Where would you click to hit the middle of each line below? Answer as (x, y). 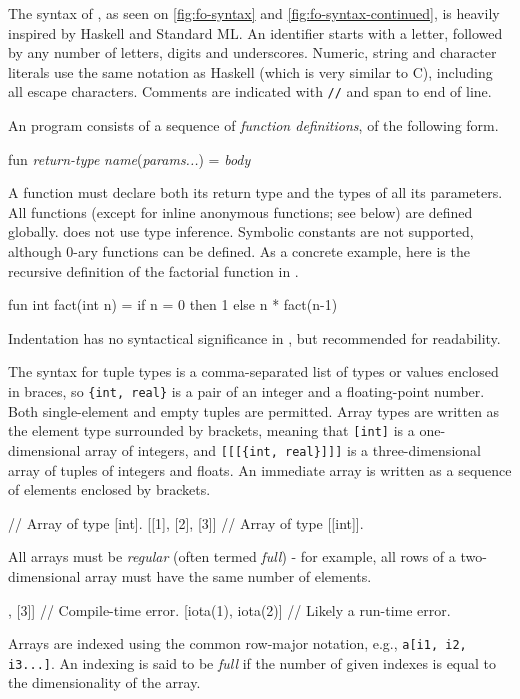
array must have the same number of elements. (228, 575)
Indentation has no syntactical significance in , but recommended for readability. (254, 337)
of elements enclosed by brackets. (109, 489)
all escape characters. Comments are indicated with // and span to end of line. (250, 91)
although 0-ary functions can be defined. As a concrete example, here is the (239, 251)
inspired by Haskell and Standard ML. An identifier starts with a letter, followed (255, 32)
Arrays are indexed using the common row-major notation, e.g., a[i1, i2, (237, 643)
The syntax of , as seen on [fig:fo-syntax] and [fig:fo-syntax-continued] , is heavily (254, 13)
